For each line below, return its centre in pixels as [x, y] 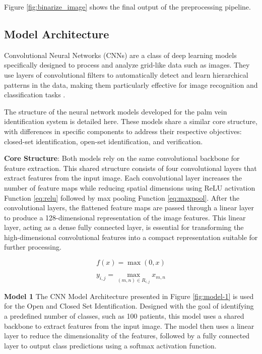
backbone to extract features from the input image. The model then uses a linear [129, 326]
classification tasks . [35, 95]
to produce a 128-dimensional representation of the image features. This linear [125, 217]
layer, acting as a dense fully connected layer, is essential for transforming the [124, 227]
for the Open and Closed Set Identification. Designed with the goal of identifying [129, 306]
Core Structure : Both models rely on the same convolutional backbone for [122, 158]
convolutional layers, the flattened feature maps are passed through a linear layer [129, 208]
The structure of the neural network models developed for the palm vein [116, 111]
